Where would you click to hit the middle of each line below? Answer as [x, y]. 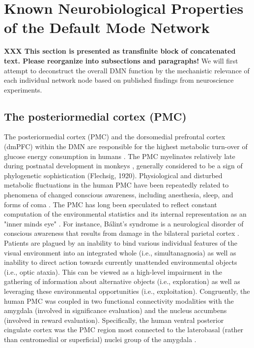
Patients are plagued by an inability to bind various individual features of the [121, 243]
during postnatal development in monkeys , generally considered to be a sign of [123, 166]
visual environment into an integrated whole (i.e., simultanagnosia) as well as [120, 252]
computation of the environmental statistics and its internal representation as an [125, 214]
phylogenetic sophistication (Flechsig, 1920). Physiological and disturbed [113, 175]
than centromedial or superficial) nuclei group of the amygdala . [100, 339]
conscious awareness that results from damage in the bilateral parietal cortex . [122, 233]
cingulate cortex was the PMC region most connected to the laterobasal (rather [124, 330]
